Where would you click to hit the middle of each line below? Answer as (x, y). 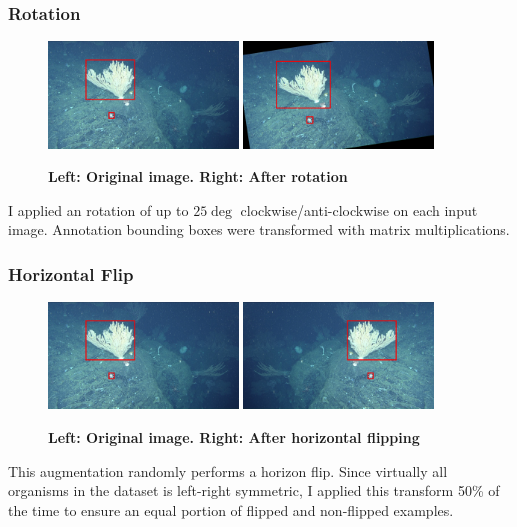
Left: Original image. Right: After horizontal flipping (234, 437)
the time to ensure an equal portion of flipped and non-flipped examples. (231, 509)
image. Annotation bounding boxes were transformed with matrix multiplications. (259, 229)
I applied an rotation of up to (98, 209)
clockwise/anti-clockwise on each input (359, 209)
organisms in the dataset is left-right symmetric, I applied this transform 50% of (254, 490)
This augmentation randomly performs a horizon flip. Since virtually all (228, 470)
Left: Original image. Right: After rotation (198, 176)
